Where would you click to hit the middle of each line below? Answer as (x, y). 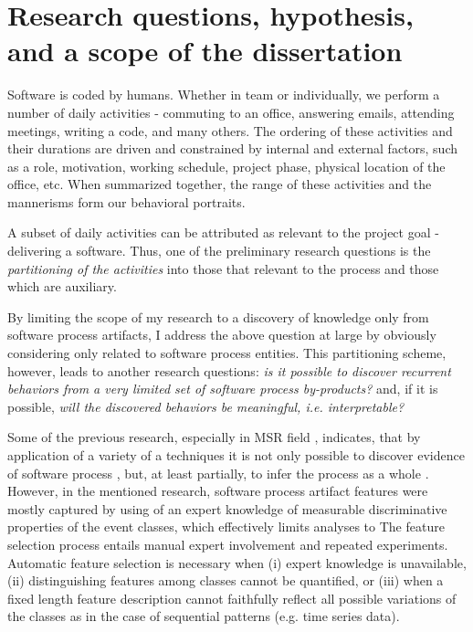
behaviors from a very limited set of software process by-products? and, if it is (223, 389)
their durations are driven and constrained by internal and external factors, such (233, 148)
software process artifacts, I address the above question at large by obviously (222, 335)
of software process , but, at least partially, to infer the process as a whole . (218, 473)
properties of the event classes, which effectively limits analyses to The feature (226, 527)
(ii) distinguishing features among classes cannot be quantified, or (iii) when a (226, 580)
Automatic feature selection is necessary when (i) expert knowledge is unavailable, (237, 562)
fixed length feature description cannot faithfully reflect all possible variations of (232, 598)
